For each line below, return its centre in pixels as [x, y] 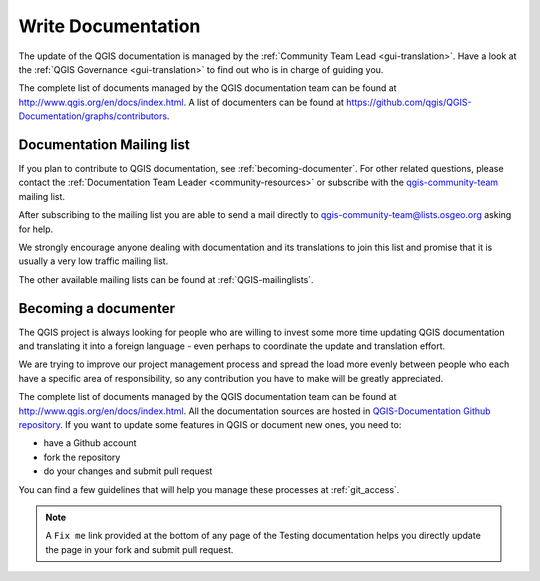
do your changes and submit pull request [128, 471]
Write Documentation [109, 26]
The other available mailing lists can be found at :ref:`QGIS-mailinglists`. [166, 279]
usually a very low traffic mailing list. [93, 261]
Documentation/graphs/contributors [93, 116]
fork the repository [82, 457]
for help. [36, 229]
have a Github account [90, 443]
